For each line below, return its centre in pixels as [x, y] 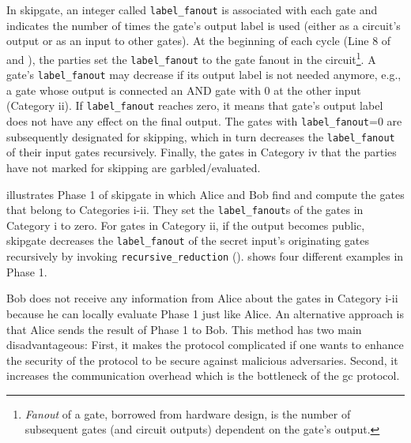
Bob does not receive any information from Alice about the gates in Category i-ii [202, 298]
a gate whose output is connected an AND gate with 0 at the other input [184, 90]
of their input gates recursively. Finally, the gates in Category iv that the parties [202, 152]
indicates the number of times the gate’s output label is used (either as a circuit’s [204, 25]
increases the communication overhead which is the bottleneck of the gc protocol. [203, 375]
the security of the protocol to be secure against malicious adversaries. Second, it [202, 360]
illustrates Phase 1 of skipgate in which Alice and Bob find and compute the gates [205, 194]
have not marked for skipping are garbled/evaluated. [134, 167]
